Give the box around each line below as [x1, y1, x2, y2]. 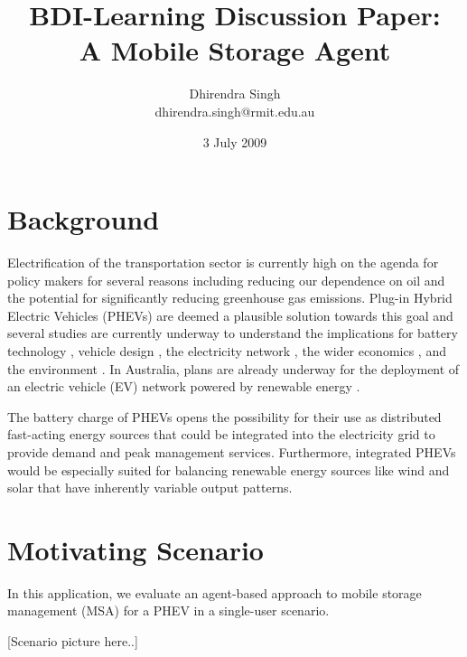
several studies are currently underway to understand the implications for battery [7, 324, 458, 343]
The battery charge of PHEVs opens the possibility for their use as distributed [7, 407, 442, 426]
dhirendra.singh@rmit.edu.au [154, 101, 315, 120]
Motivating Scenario [7, 530, 264, 568]
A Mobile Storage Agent [79, 32, 391, 69]
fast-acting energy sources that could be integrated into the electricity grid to [7, 425, 435, 444]
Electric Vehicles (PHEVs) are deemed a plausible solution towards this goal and [7, 305, 453, 324]
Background [7, 201, 160, 238]
